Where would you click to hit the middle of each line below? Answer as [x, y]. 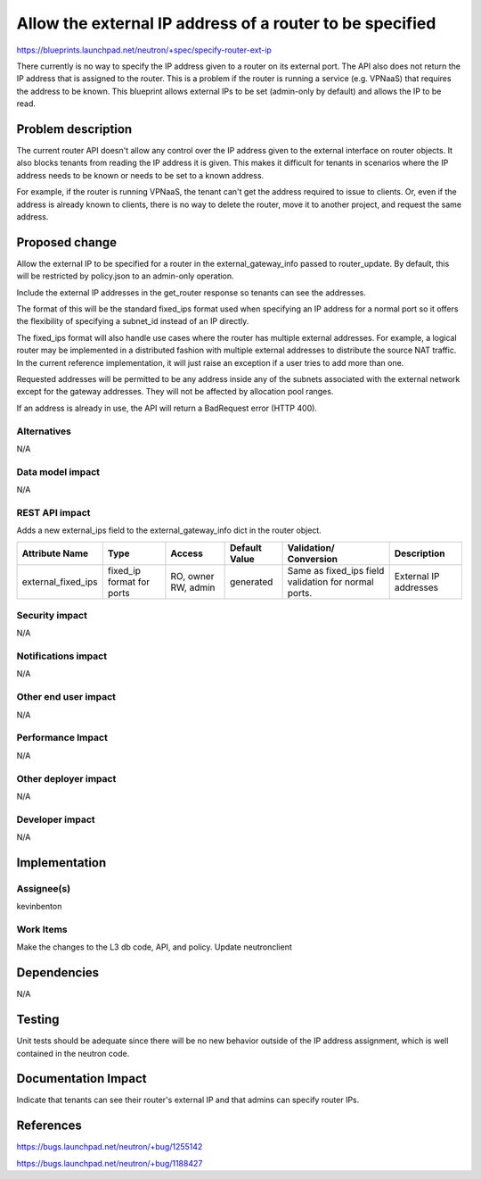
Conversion [313, 559]
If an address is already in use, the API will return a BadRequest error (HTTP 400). [167, 408]
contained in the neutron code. [73, 1053]
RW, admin [193, 587]
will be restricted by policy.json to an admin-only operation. [126, 276]
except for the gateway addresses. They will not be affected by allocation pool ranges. [175, 392]
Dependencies [58, 973]
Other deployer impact [66, 778]
